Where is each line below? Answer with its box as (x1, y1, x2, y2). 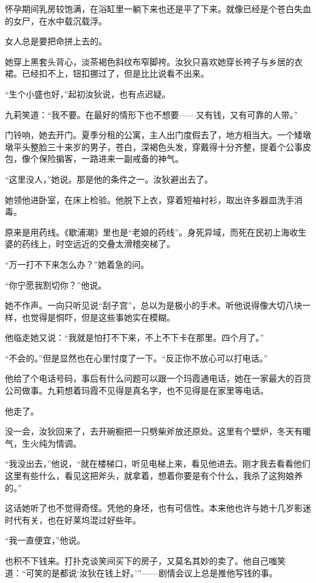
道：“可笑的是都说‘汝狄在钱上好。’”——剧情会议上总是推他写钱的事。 (5, 566, 278, 579)
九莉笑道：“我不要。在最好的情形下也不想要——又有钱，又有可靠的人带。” (5, 108, 298, 120)
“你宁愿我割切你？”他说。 (5, 278, 107, 291)
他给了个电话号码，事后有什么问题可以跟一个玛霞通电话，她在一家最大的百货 (5, 372, 311, 385)
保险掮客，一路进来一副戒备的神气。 (38, 152, 184, 165)
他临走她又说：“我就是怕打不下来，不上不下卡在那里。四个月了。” (5, 331, 264, 344)
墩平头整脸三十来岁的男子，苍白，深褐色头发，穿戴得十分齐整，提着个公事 (5, 140, 303, 153)
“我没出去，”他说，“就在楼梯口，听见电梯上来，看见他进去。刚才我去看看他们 (5, 457, 311, 470)
